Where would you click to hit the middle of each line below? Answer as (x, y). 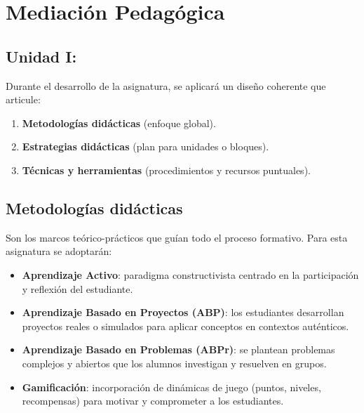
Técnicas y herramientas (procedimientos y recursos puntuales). (166, 170)
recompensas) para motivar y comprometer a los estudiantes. (153, 401)
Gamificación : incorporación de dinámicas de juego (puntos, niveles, (171, 387)
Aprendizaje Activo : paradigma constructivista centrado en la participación (190, 274)
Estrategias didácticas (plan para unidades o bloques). (146, 146)
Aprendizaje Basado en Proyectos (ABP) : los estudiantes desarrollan (183, 312)
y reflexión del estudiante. (77, 288)
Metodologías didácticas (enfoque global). (119, 123)
